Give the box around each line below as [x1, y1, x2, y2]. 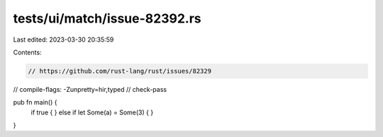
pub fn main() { [13, 98, 57, 107]
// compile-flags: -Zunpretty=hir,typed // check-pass [13, 85, 167, 93]
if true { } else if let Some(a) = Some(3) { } [30, 108, 154, 117]
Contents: [13, 48, 42, 56]
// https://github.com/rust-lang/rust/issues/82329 [28, 67, 212, 75]
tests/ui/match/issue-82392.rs [13, 11, 201, 26]
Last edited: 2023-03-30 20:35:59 [13, 35, 114, 44]
